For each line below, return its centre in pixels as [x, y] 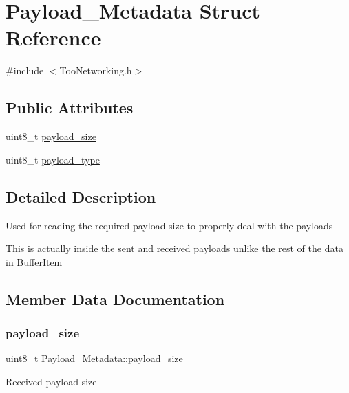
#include [25, 70]
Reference [53, 37]
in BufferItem [34, 261]
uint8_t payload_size [51, 136]
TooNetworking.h [96, 70]
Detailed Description [81, 196]
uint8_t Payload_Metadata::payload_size [94, 358]
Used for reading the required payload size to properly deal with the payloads [169, 225]
